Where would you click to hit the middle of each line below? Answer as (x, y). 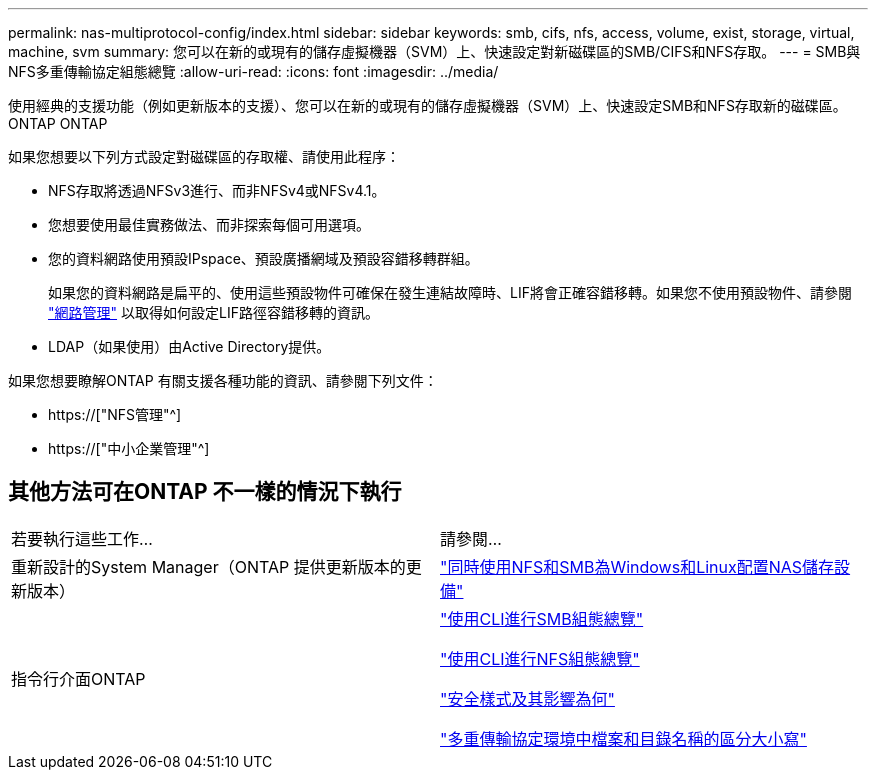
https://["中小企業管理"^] (129, 448)
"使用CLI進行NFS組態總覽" (540, 658)
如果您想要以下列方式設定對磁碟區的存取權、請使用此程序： (204, 156)
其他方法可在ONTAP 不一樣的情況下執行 (205, 492)
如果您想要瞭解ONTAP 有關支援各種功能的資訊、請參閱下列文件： (223, 380)
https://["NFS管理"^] (115, 414)
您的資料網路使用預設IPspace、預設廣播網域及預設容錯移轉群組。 (263, 258)
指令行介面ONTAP (78, 678)
